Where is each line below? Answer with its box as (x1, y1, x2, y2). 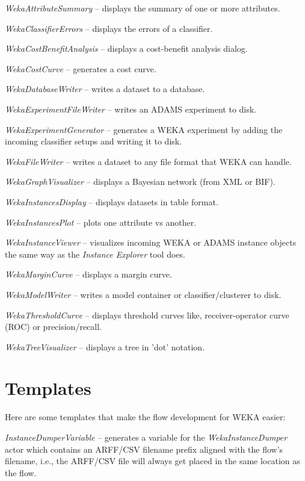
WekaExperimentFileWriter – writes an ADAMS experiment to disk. (5, 102, 257, 115)
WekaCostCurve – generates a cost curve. (5, 62, 156, 75)
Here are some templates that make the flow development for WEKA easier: (5, 411, 286, 423)
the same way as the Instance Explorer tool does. (5, 247, 185, 260)
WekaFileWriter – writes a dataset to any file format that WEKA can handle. (5, 155, 292, 167)
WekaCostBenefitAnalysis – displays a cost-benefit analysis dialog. (5, 42, 248, 55)
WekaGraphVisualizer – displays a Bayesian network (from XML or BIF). (5, 175, 276, 188)
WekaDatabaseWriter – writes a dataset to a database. (5, 82, 205, 95)
